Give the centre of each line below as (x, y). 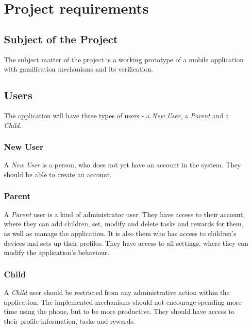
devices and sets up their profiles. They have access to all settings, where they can (126, 243)
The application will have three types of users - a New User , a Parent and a (117, 115)
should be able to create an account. (58, 174)
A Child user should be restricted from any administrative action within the (117, 292)
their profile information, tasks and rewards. (69, 320)
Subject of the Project (61, 39)
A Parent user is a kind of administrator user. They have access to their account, (125, 214)
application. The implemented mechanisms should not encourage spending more (123, 302)
